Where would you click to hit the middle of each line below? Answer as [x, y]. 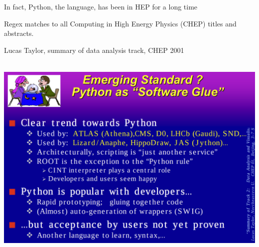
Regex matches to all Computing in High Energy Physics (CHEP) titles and [120, 23]
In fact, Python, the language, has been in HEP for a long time [101, 6]
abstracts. [19, 33]
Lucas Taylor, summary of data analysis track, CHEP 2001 [94, 50]
